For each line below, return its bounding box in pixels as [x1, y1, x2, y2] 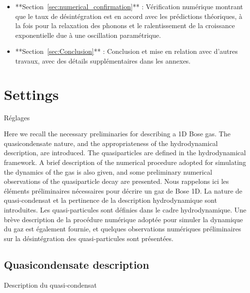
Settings [4, 84, 59, 104]
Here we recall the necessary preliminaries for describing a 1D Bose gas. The [4, 129, 231, 139]
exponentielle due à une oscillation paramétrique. [15, 30, 161, 40]
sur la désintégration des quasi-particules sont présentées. [4, 233, 173, 243]
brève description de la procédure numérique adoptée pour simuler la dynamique [4, 214, 243, 224]
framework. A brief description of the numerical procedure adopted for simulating [4, 157, 246, 167]
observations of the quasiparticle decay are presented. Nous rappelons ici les [4, 176, 229, 186]
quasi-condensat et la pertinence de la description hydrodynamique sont [4, 195, 217, 205]
